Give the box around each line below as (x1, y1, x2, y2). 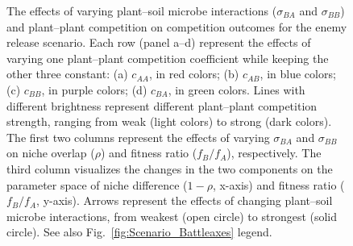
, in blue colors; (260, 65, 336, 82)
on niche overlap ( (6, 144, 95, 161)
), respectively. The (226, 144, 322, 161)
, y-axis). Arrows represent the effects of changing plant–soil (36, 192, 333, 209)
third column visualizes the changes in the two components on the (6, 160, 333, 177)
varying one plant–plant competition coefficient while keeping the (6, 49, 329, 66)
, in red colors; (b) (148, 65, 239, 82)
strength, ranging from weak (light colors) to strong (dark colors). (6, 113, 332, 130)
